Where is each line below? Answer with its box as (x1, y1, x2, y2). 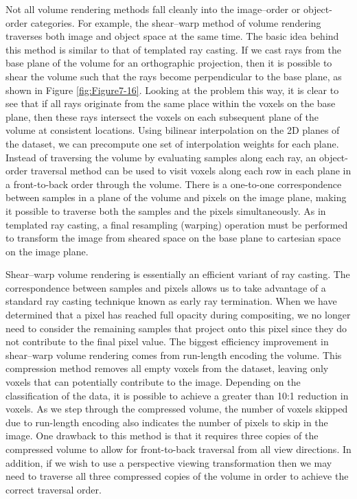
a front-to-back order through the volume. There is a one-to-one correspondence (5, 176, 342, 191)
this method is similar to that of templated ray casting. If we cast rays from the (5, 42, 342, 56)
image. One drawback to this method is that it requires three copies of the (5, 428, 319, 443)
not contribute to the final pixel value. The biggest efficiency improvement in (5, 334, 329, 349)
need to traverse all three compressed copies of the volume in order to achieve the (5, 469, 349, 483)
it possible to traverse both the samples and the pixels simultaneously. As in (5, 203, 326, 218)
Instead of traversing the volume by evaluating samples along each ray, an (5, 150, 316, 164)
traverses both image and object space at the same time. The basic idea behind (5, 29, 339, 43)
